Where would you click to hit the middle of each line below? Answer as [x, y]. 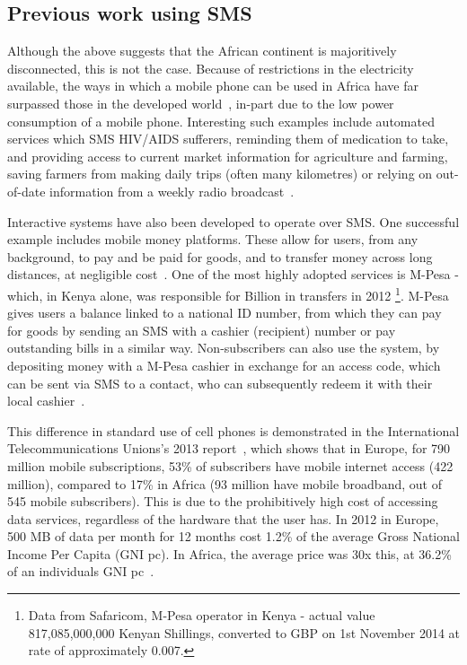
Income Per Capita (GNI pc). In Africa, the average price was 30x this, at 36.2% [229, 553]
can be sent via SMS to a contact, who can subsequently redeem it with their [220, 383]
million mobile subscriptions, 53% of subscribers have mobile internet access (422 [230, 465]
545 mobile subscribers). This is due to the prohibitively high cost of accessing [223, 501]
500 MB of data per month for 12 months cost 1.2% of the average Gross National [233, 536]
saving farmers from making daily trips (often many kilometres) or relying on [220, 174]
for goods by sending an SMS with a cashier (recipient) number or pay [202, 330]
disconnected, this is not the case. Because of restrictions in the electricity [211, 68]
